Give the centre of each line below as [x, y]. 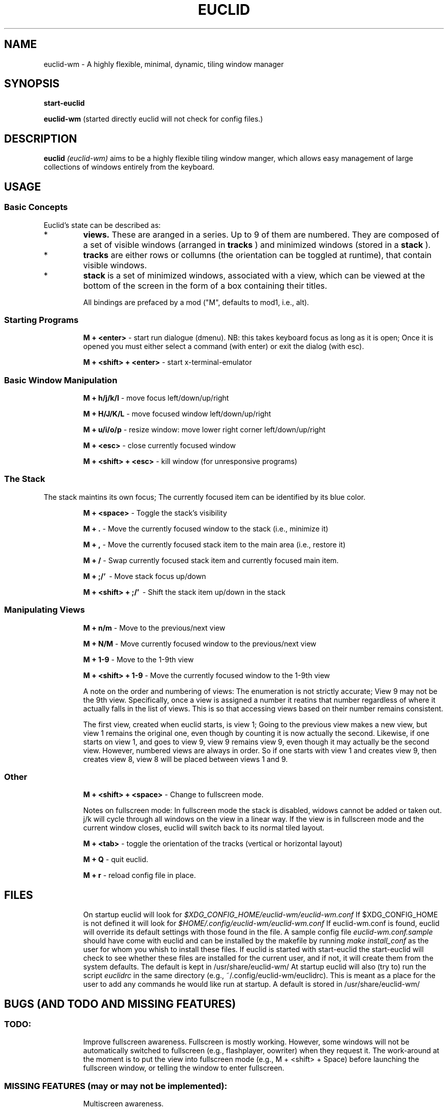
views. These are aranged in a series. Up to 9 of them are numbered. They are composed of [261, 234]
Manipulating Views [44, 610]
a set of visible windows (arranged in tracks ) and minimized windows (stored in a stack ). [257, 245]
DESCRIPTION [41, 138]
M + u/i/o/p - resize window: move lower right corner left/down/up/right [204, 430]
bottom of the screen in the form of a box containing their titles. [205, 285]
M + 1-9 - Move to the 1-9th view [138, 659]
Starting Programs [41, 320]
